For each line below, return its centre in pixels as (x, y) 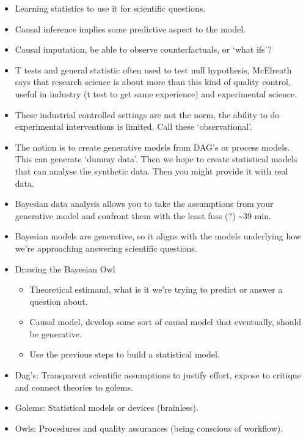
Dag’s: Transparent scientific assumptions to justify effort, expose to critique (158, 375)
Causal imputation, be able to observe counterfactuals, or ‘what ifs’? (143, 49)
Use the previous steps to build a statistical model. (125, 354)
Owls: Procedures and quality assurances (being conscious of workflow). (149, 428)
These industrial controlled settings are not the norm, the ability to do (147, 114)
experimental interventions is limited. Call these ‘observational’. (133, 126)
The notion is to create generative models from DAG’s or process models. (152, 147)
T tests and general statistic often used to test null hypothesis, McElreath (153, 69)
